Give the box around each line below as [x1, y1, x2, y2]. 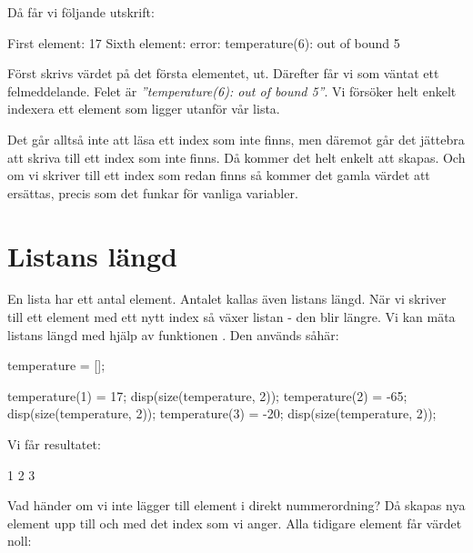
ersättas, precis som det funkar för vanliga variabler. [7, 183, 298, 202]
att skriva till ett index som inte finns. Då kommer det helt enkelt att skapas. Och [7, 147, 466, 166]
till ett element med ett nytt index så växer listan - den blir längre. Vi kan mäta [7, 307, 456, 327]
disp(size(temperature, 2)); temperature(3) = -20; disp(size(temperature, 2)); [7, 404, 437, 423]
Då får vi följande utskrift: [7, 3, 155, 21]
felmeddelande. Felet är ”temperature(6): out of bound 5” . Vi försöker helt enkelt [7, 81, 457, 100]
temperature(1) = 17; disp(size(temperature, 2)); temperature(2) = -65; [7, 386, 408, 405]
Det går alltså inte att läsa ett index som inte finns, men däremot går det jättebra [7, 129, 465, 148]
